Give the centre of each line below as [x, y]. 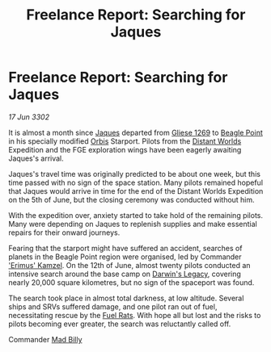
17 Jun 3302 [29, 117]
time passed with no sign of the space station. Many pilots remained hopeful [136, 182]
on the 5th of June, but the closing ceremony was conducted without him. [131, 199]
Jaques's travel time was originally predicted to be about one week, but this [135, 174]
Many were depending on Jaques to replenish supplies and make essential [133, 224]
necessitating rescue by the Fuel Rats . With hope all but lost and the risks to [135, 315]
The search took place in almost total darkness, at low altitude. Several [126, 298]
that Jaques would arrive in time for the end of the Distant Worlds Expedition [136, 191]
